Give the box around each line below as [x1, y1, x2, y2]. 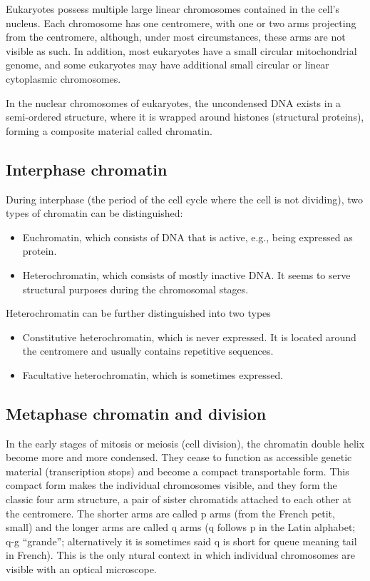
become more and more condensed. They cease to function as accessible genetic [6, 450, 352, 465]
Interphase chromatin [6, 158, 168, 180]
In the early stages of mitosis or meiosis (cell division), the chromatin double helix [6, 435, 365, 450]
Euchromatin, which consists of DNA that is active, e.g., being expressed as [22, 229, 353, 244]
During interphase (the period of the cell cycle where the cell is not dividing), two [6, 191, 364, 206]
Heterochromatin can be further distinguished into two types [6, 305, 271, 320]
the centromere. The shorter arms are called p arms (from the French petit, [6, 505, 335, 520]
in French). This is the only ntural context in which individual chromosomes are [6, 547, 355, 562]
